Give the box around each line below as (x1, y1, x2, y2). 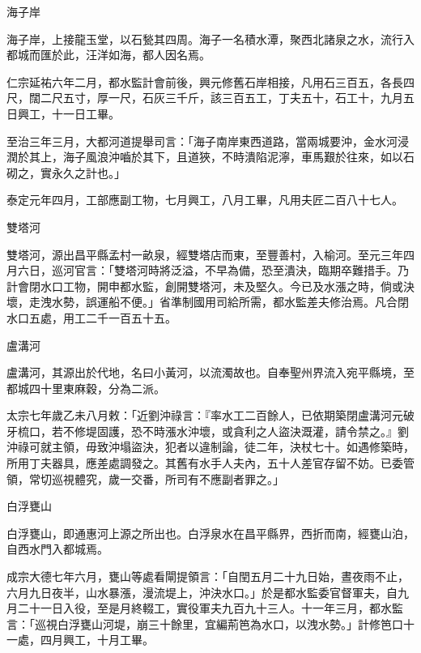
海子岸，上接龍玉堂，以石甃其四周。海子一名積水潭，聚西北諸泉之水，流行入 (6, 30, 415, 47)
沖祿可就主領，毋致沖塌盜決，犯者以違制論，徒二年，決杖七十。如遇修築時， (6, 438, 415, 455)
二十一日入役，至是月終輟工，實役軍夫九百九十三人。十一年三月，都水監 (17, 600, 403, 617)
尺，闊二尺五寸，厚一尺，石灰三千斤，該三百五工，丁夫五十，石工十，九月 (6, 89, 403, 106)
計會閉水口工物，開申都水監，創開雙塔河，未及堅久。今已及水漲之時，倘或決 (6, 277, 415, 294)
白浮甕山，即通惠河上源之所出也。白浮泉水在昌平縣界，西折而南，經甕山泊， (6, 524, 415, 541)
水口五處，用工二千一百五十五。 (6, 309, 176, 326)
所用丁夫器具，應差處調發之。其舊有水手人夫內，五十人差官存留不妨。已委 (6, 455, 403, 472)
